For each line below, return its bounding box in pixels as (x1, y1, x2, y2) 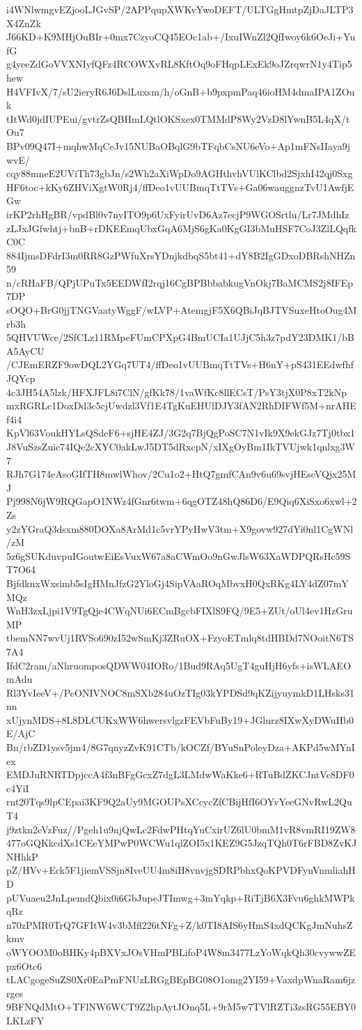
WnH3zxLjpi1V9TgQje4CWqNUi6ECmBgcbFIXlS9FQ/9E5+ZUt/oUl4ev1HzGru (6, 603, 353, 618)
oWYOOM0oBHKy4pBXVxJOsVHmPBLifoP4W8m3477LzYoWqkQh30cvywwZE (6, 944, 356, 959)
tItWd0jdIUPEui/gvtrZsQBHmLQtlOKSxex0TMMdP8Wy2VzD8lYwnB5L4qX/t (6, 111, 350, 126)
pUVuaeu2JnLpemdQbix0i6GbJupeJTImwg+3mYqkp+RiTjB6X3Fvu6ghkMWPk (6, 890, 355, 904)
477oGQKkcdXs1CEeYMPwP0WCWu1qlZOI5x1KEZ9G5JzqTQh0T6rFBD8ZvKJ (6, 835, 357, 850)
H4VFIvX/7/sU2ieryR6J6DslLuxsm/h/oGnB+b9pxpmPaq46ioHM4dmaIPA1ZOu (6, 84, 355, 98)
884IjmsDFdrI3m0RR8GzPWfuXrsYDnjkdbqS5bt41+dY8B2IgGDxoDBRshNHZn (6, 248, 356, 262)
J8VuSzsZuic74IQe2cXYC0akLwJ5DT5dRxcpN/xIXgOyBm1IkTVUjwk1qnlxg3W (6, 439, 355, 453)
